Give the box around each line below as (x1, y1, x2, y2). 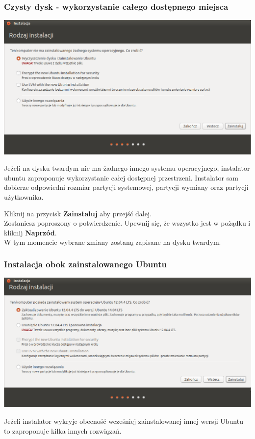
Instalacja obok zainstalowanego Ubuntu (4, 258, 167, 270)
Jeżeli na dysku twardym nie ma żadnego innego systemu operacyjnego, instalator (4, 163, 250, 173)
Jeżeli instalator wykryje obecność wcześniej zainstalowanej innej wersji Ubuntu (4, 416, 243, 426)
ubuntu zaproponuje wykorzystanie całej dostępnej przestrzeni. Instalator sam (4, 172, 238, 182)
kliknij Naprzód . (4, 227, 57, 237)
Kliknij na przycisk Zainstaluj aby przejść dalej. (4, 208, 152, 218)
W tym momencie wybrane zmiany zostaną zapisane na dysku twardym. (4, 237, 221, 247)
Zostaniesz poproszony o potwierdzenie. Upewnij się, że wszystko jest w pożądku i (4, 218, 251, 228)
